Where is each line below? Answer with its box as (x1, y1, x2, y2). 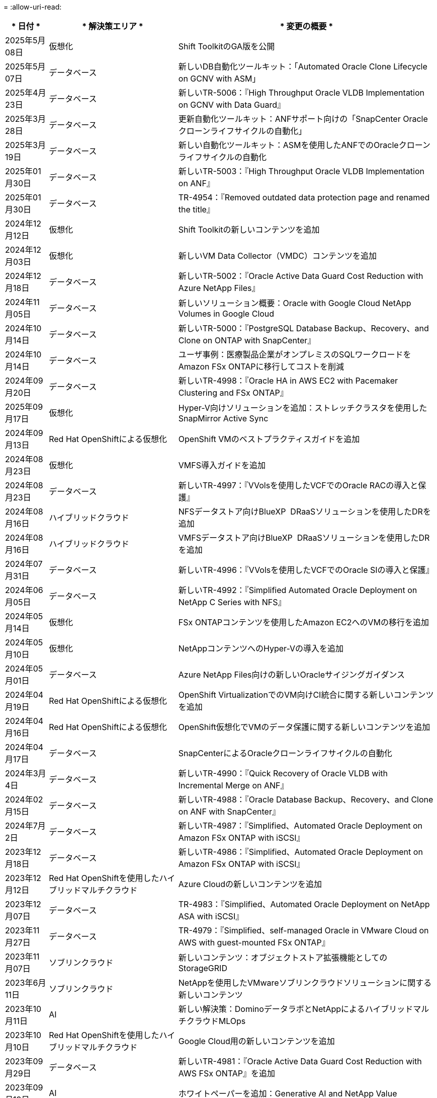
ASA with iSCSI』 (178, 911, 244, 921)
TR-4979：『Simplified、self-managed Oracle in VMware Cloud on (178, 925, 429, 935)
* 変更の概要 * (280, 21, 333, 31)
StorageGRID (178, 963, 227, 973)
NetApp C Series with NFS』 (178, 597, 286, 607)
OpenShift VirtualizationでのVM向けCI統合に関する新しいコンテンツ (178, 690, 434, 700)
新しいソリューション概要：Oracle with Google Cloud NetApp (178, 298, 411, 308)
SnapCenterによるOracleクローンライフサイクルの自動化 (178, 748, 392, 758)
